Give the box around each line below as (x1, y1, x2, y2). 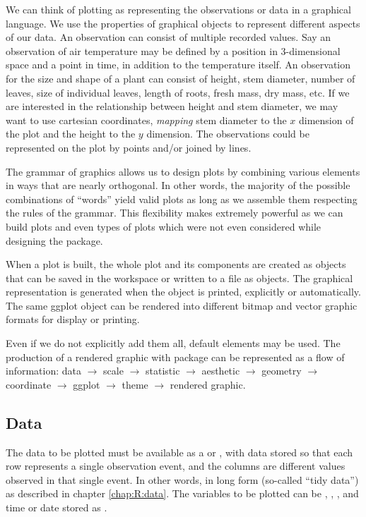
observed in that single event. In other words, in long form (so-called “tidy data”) (6, 472, 359, 487)
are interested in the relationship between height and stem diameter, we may (6, 99, 338, 114)
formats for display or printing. (6, 312, 140, 327)
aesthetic (201, 363, 240, 378)
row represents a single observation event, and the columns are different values (6, 458, 346, 473)
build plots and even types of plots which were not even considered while (6, 219, 321, 233)
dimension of (298, 112, 354, 127)
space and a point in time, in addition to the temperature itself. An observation (6, 57, 351, 72)
